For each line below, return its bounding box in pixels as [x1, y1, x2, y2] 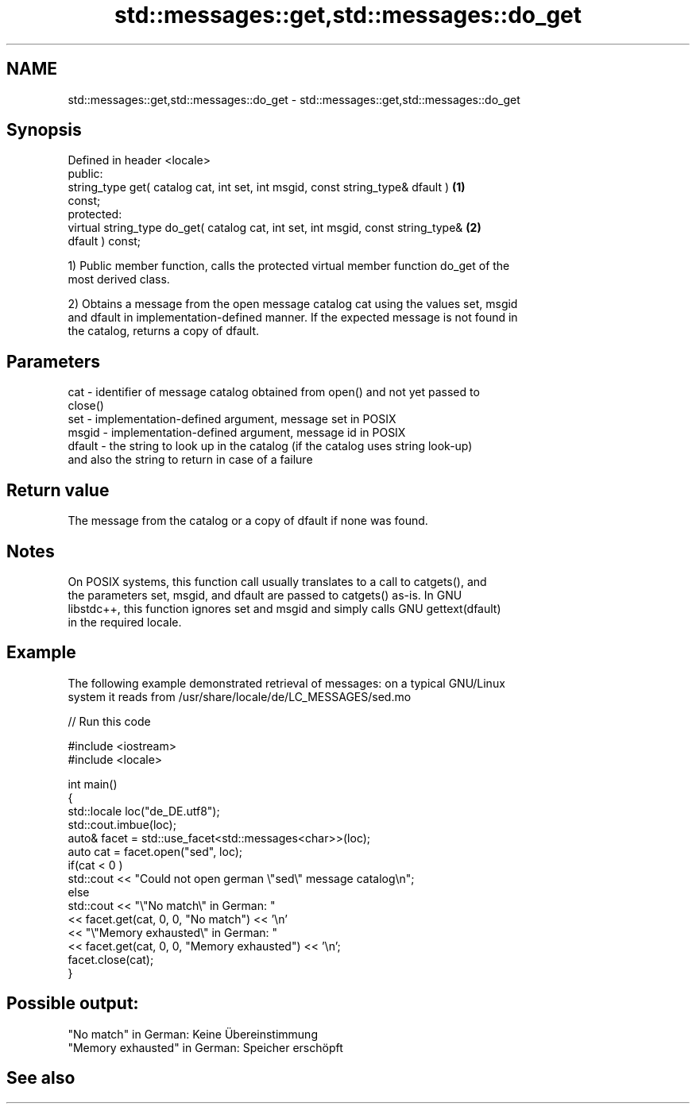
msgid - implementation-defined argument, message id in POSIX [68, 426, 406, 440]
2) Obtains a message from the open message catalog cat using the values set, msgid [68, 297, 518, 311]
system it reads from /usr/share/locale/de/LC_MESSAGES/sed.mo [68, 689, 412, 703]
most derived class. [68, 272, 170, 287]
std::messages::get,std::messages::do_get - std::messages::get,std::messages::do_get [68, 92, 520, 106]
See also [6, 1068, 75, 1089]
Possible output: [6, 993, 139, 1014]
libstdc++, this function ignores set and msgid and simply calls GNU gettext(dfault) [68, 601, 501, 615]
